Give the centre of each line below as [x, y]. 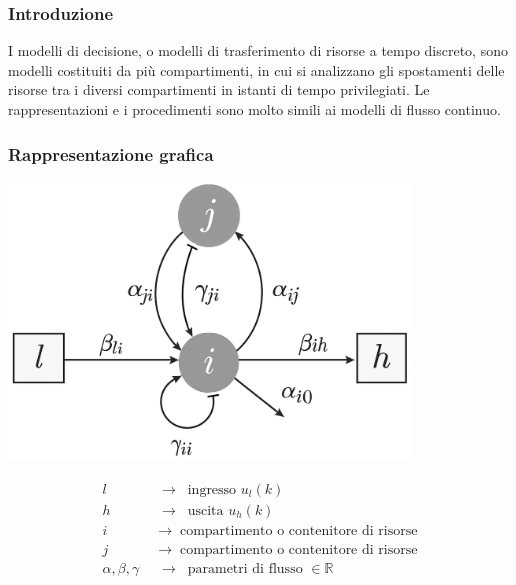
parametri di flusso [245, 568]
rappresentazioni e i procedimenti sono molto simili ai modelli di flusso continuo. [254, 109]
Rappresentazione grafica [111, 153]
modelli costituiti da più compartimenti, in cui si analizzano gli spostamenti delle [256, 69]
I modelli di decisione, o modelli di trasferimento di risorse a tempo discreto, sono [258, 50]
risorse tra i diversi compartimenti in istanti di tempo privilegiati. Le [219, 89]
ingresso [212, 489]
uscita [205, 510]
